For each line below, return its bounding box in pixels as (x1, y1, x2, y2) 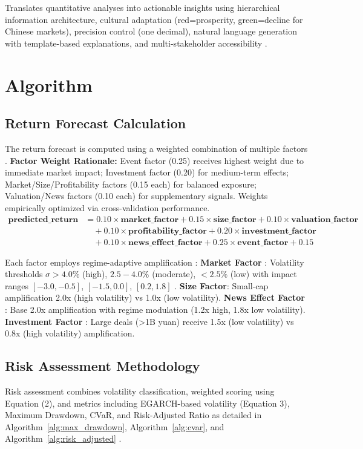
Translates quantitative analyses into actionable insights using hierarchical (5, 1, 280, 13)
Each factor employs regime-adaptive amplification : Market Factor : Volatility (5, 255, 304, 268)
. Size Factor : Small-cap (174, 279, 269, 292)
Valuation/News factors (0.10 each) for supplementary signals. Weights (5, 189, 268, 202)
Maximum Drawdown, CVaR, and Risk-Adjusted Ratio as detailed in (5, 408, 262, 421)
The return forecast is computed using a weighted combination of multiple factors (5, 142, 308, 154)
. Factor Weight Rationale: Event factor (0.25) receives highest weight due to (5, 154, 304, 166)
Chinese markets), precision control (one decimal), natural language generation (5, 25, 298, 38)
